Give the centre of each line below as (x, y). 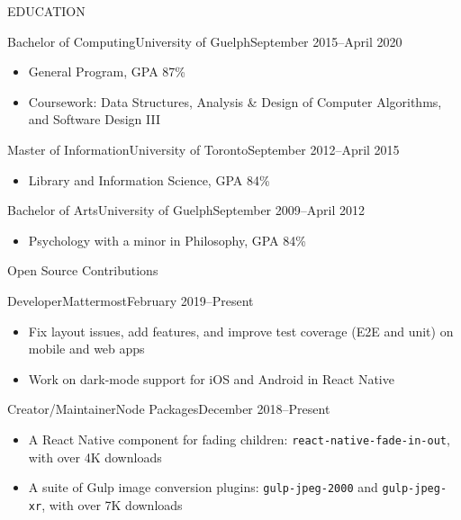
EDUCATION (46, 11)
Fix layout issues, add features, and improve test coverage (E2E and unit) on (241, 331)
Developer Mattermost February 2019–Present (131, 300)
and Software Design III (94, 119)
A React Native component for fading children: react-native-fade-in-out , (239, 439)
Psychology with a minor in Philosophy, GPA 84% (167, 240)
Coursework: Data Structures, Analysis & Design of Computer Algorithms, (235, 101)
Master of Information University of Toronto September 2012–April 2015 (203, 149)
